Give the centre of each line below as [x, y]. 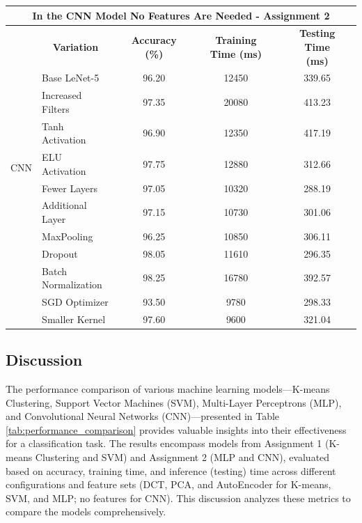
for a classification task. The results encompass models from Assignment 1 [164, 443]
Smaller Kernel [74, 319]
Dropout [60, 253]
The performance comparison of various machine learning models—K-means [168, 389]
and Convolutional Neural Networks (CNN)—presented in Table [143, 416]
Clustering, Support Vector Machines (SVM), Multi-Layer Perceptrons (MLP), [174, 402]
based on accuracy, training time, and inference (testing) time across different [171, 470]
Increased [62, 95]
